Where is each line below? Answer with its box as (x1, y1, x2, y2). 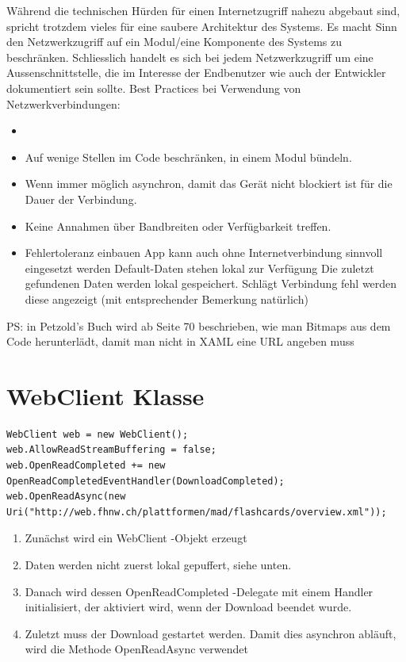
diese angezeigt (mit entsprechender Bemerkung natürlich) (25, 290, 308, 307)
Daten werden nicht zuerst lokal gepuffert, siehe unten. (25, 556, 292, 572)
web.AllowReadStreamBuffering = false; (6, 444, 216, 456)
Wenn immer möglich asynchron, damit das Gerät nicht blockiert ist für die (25, 175, 393, 192)
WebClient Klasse (6, 379, 205, 411)
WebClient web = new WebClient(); (6, 428, 189, 440)
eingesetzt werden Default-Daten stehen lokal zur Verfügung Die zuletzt (25, 259, 374, 276)
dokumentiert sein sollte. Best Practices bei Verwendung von (6, 79, 301, 96)
